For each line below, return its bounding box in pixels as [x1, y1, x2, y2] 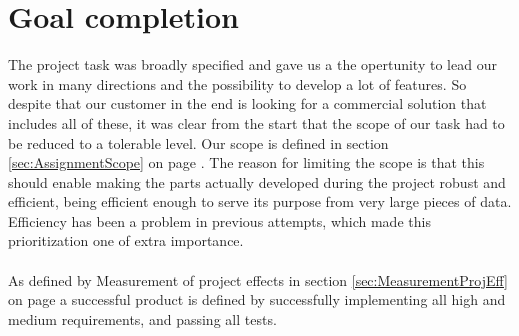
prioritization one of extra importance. [8, 230, 244, 251]
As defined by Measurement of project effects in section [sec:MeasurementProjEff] [8, 269, 508, 290]
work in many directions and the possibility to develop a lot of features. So [8, 73, 467, 94]
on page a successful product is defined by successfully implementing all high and [8, 289, 506, 310]
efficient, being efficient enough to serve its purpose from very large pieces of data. [8, 191, 512, 212]
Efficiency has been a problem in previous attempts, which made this [8, 210, 431, 231]
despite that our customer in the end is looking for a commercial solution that [8, 93, 487, 114]
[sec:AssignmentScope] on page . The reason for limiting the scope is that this [8, 152, 485, 173]
